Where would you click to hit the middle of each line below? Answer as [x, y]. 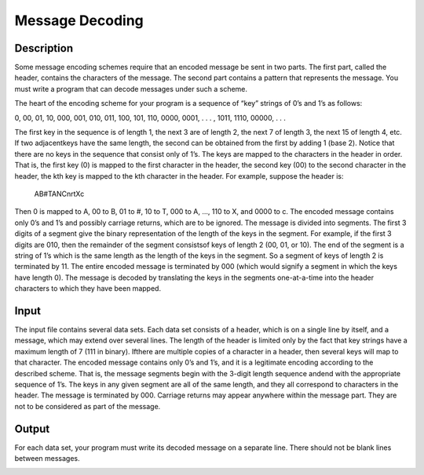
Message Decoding [79, 20]
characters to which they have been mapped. [88, 288]
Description [44, 48]
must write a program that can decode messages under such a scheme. [131, 89]
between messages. [47, 459]
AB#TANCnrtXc [59, 194]
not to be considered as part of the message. [88, 406]
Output [32, 428]
